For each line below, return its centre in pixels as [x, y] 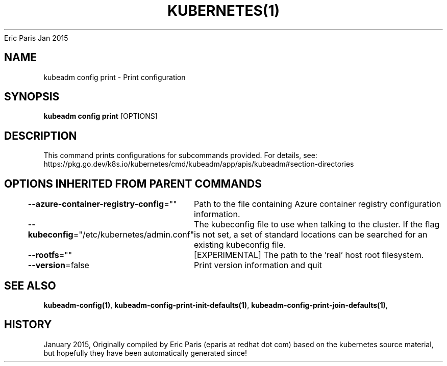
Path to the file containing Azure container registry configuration [318, 204]
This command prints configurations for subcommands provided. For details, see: [180, 155]
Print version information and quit [258, 265]
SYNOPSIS [32, 97]
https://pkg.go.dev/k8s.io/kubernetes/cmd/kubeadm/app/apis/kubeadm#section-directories [199, 164]
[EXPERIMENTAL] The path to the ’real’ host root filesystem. [309, 255]
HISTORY [28, 325]
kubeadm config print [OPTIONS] [101, 116]
